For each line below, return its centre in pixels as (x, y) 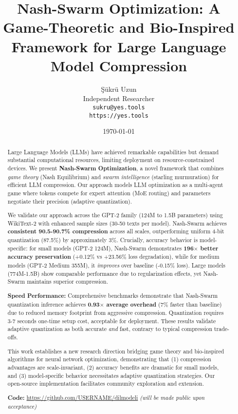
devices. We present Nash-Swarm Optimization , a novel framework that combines (116, 168)
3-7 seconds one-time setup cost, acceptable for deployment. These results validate (112, 321)
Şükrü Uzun (119, 89)
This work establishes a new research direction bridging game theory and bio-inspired (116, 351)
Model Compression (119, 65)
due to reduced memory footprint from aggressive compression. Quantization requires (116, 313)
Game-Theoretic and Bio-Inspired (119, 27)
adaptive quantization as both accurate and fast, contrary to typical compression (110, 329)
